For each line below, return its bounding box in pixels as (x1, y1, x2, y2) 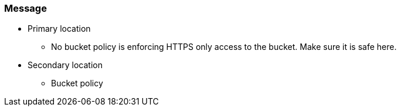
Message (4, 2, 47, 14)
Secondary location (28, 60, 103, 70)
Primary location (28, 23, 91, 34)
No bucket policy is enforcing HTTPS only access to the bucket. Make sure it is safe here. (51, 42, 397, 52)
